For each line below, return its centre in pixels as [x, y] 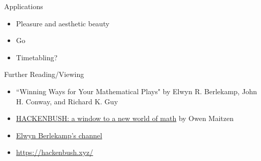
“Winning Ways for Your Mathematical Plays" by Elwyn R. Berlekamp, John [137, 91]
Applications [24, 6]
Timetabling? [37, 57]
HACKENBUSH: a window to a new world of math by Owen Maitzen [125, 118]
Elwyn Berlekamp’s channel [59, 135]
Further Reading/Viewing [44, 74]
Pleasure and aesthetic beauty [63, 23]
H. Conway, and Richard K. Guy [67, 101]
